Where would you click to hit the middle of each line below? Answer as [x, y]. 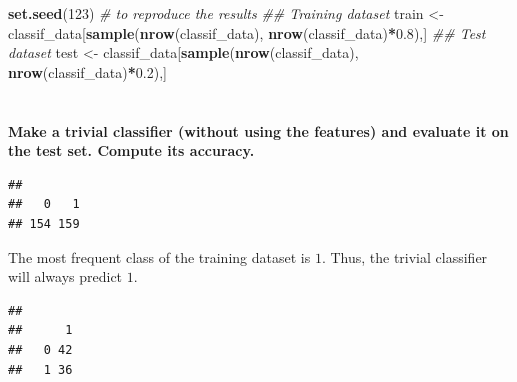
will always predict [65, 276]
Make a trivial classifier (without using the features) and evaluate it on [258, 130]
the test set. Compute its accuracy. [131, 150]
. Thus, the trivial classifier [404, 256]
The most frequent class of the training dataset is [159, 256]
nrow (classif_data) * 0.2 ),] [87, 71]
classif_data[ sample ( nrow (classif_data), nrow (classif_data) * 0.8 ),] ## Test [247, 32]
